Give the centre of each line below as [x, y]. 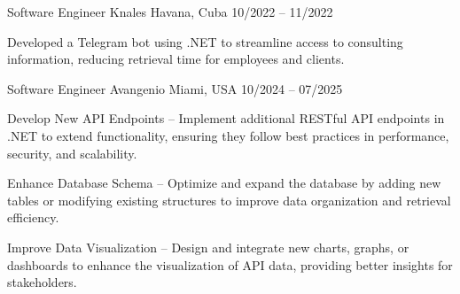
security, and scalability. [72, 153]
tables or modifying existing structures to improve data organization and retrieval [229, 200]
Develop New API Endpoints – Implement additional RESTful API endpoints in [226, 118]
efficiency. [33, 217]
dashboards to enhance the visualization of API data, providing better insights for [230, 264]
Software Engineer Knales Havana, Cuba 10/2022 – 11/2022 [170, 12]
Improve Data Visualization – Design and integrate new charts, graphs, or [208, 247]
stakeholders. [42, 282]
